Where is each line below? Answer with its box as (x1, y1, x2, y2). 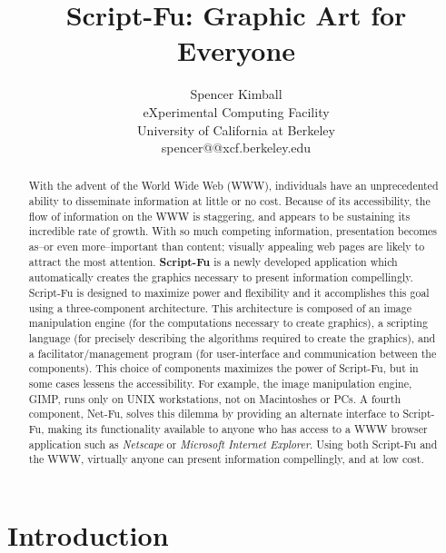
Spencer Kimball (190, 84, 282, 104)
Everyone (176, 32, 296, 69)
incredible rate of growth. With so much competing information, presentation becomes (28, 223, 438, 239)
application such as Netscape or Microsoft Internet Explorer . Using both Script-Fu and (28, 436, 438, 451)
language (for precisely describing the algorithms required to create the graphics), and (28, 331, 436, 346)
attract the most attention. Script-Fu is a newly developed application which (28, 253, 398, 270)
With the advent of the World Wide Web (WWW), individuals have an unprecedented (28, 178, 439, 193)
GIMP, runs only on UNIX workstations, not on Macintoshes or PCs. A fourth (28, 390, 401, 406)
